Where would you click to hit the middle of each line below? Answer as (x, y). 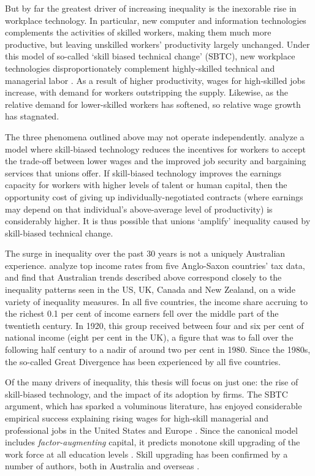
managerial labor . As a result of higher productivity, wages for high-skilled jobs (155, 80)
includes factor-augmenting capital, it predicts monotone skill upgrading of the (153, 442)
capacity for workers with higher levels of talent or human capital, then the (146, 185)
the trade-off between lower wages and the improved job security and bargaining (156, 161)
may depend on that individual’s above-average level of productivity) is (139, 209)
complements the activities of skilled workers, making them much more (138, 32)
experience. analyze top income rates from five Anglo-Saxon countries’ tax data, (155, 265)
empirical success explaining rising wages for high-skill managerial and (137, 418)
